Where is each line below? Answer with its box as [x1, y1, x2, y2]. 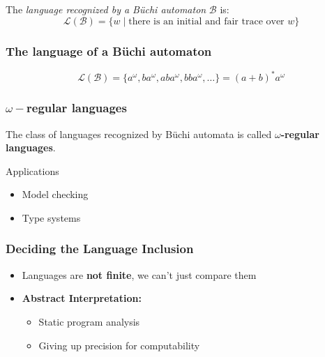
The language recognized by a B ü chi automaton [6, 2, 206, 16]
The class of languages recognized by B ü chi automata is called [6, 126, 272, 141]
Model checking [22, 187, 89, 202]
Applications [6, 163, 59, 178]
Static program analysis [38, 314, 140, 328]
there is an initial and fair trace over [128, 16, 285, 26]
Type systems [22, 210, 81, 225]
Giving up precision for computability [38, 337, 200, 352]
